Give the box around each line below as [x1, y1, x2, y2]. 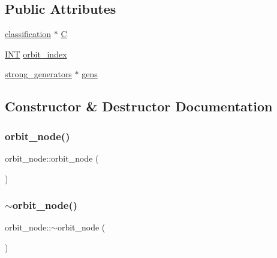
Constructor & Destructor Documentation [5, 97, 273, 116]
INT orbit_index [5, 47, 67, 60]
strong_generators [5, 68, 72, 80]
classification [5, 28, 52, 40]
